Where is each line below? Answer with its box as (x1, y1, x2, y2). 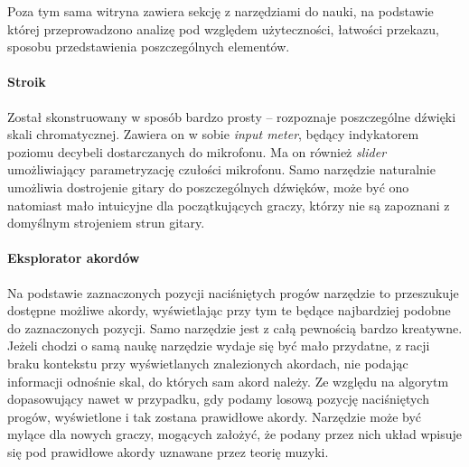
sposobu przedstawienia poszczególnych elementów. (7, 37, 290, 56)
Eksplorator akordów (7, 248, 140, 267)
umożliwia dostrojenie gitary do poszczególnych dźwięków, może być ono (7, 177, 409, 196)
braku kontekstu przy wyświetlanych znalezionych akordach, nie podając (7, 353, 408, 372)
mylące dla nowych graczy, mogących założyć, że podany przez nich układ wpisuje (7, 425, 463, 444)
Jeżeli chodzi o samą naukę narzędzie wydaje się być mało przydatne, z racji (7, 336, 430, 355)
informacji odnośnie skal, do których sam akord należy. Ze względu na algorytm (7, 371, 449, 390)
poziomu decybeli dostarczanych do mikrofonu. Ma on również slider (7, 142, 387, 161)
